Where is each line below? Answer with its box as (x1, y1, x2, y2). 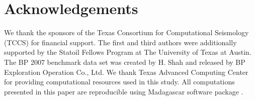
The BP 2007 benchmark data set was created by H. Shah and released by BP (4, 56, 245, 67)
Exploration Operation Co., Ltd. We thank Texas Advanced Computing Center (4, 66, 248, 77)
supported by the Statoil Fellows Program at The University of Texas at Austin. (4, 47, 251, 57)
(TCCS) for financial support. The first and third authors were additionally (4, 37, 237, 47)
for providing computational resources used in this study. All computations (4, 76, 235, 87)
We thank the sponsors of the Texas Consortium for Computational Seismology (4, 27, 249, 38)
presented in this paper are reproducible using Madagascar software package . (4, 86, 243, 96)
